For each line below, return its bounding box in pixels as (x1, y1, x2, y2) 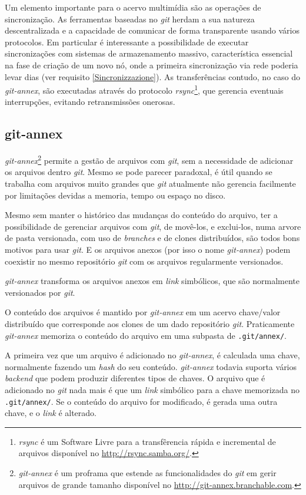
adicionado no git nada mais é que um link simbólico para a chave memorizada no (5, 384, 300, 396)
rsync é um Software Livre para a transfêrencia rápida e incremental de (18, 435, 276, 447)
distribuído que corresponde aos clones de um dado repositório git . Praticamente (5, 317, 295, 329)
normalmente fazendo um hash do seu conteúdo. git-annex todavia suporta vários (5, 360, 297, 372)
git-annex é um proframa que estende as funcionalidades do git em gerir (18, 467, 277, 479)
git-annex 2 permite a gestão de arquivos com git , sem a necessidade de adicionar (5, 153, 294, 166)
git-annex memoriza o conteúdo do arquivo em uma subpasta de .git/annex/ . (5, 329, 287, 341)
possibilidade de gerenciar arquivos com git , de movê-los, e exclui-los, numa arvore (5, 220, 301, 232)
